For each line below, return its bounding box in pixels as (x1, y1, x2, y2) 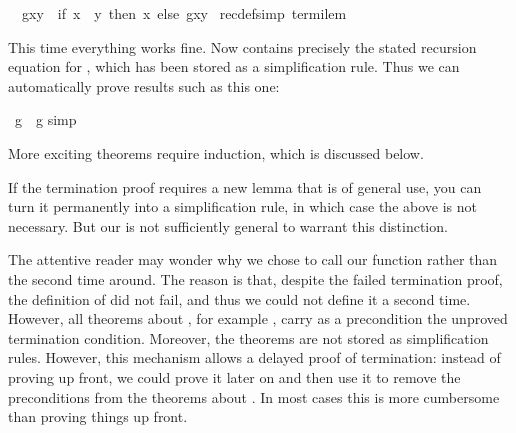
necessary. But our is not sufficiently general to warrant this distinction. (8, 215, 448, 236)
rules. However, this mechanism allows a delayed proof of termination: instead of (8, 347, 501, 368)
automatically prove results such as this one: (8, 75, 280, 96)
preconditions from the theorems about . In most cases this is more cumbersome (8, 386, 500, 407)
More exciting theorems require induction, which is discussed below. (8, 142, 424, 163)
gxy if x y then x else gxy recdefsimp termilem (21, 3, 347, 23)
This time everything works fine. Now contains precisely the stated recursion (8, 36, 477, 57)
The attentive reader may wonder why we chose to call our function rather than (8, 249, 498, 270)
